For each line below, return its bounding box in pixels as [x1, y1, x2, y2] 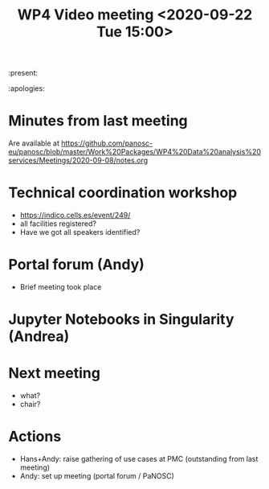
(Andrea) [8, 327, 70, 346]
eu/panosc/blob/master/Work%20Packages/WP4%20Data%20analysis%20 [8, 147, 262, 157]
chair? [19, 400, 41, 409]
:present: [8, 68, 39, 78]
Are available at [8, 138, 60, 148]
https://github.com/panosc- [61, 138, 153, 148]
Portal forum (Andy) [8, 256, 145, 274]
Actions [8, 428, 62, 446]
